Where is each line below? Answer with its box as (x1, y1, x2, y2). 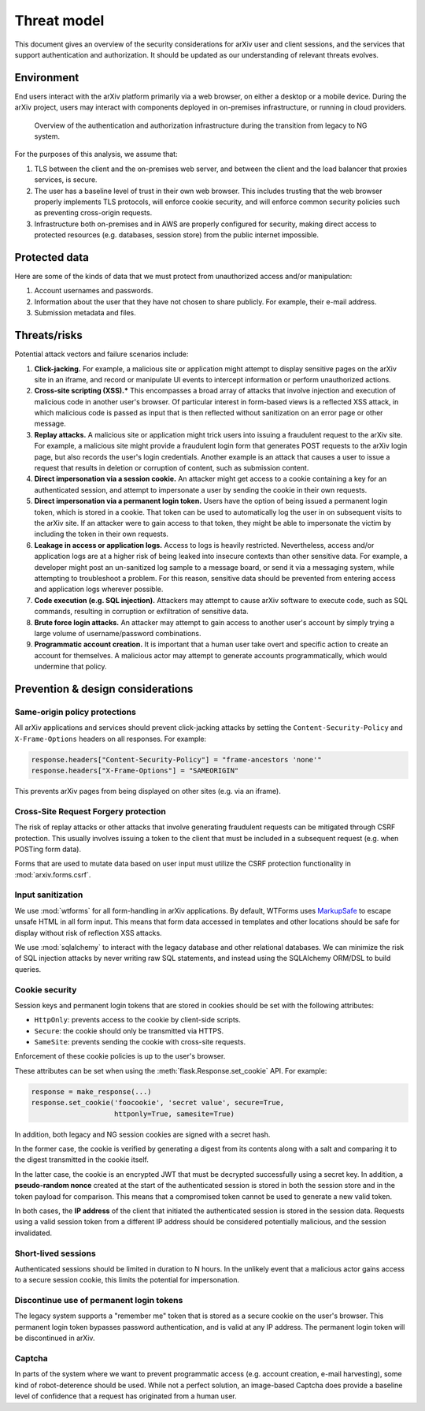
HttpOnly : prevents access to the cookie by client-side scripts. (34, 1015, 242, 1025)
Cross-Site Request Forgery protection (14, 806, 167, 817)
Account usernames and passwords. (34, 286, 153, 296)
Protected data (14, 251, 90, 264)
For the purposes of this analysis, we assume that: (14, 150, 178, 159)
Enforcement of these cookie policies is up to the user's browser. (14, 1052, 226, 1061)
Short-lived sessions (14, 1248, 96, 1259)
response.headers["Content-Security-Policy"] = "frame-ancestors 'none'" (31, 755, 322, 764)
